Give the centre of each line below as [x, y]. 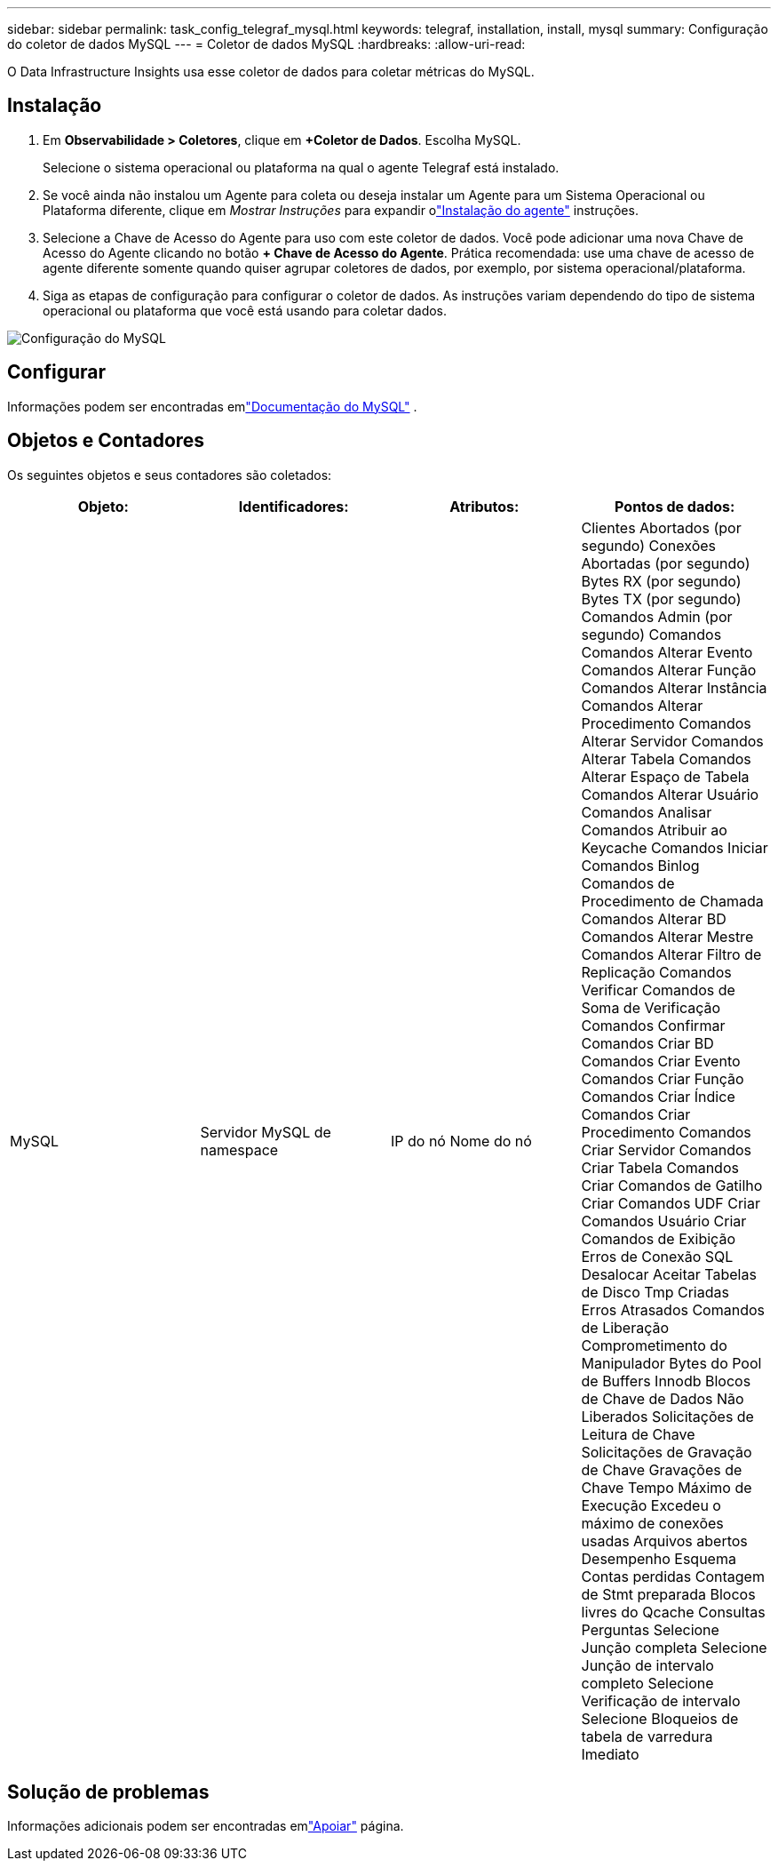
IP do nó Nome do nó [461, 1141]
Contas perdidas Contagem [673, 1576]
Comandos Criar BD [647, 1043]
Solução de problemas [108, 1792]
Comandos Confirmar [653, 1025]
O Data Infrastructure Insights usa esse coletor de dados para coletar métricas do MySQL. [271, 72]
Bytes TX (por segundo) [661, 599]
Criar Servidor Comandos [666, 1150]
